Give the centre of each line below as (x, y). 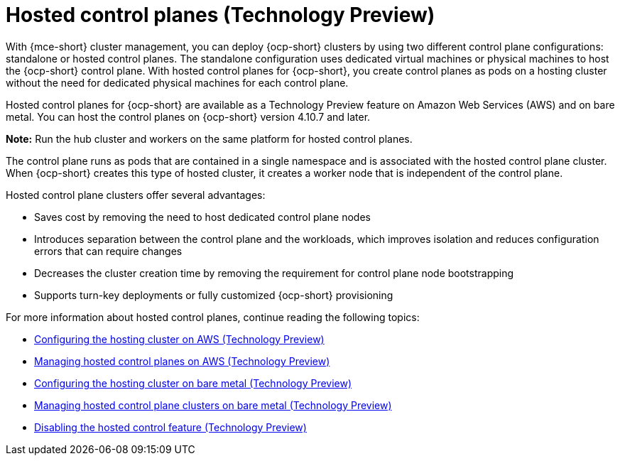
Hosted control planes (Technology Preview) (221, 15)
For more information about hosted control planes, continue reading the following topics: (213, 317)
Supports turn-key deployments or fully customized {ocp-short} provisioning (214, 295)
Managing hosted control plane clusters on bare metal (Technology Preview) (213, 405)
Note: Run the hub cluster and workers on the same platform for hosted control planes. (209, 139)
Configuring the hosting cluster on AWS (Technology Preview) (179, 339)
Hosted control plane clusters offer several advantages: (136, 195)
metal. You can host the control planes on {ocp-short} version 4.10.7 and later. (188, 116)
